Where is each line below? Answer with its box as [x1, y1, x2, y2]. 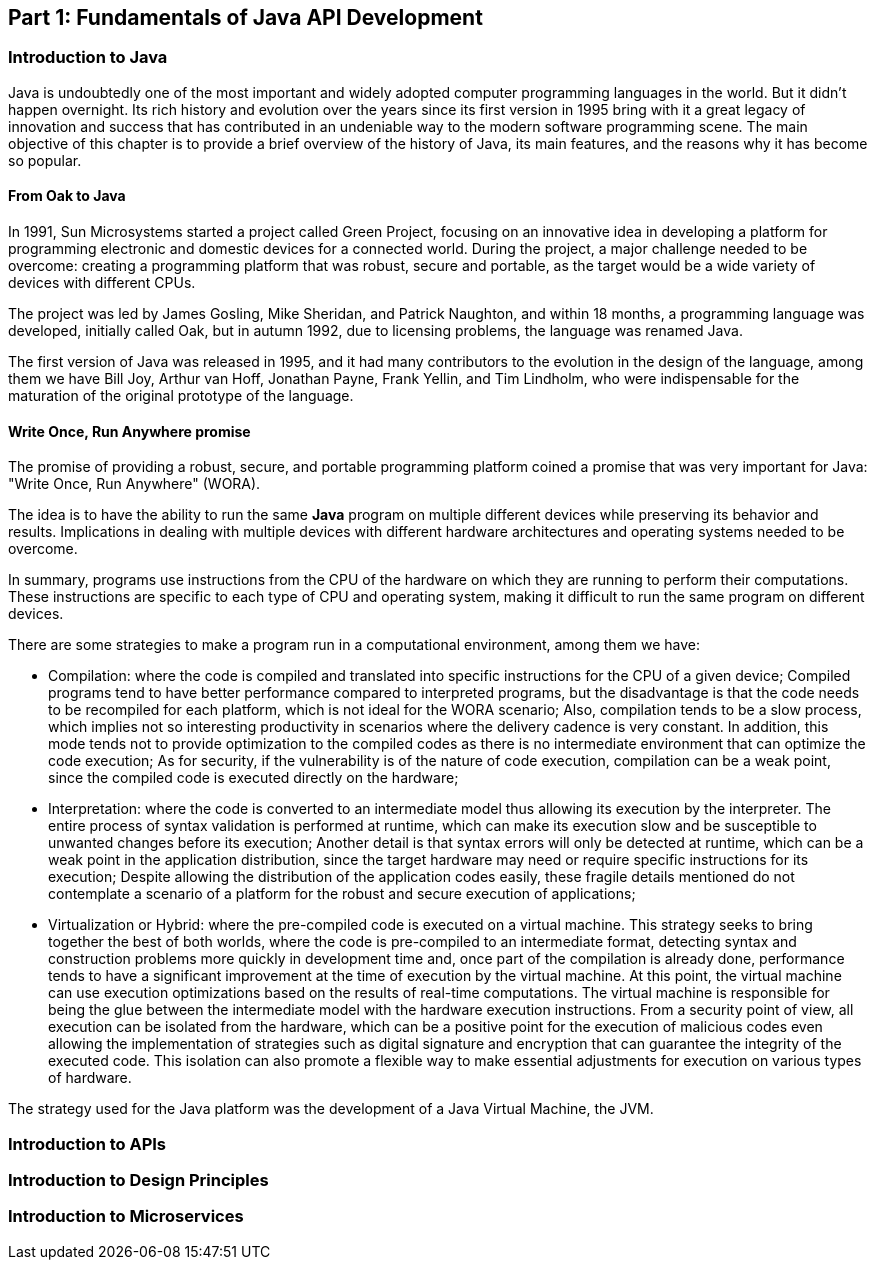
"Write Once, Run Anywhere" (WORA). [8, 475, 261, 493]
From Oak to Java [8, 187, 126, 205]
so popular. [8, 151, 82, 169]
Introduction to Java [8, 47, 168, 68]
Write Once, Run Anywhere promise [8, 422, 251, 440]
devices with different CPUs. [8, 274, 196, 292]
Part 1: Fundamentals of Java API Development [8, 5, 483, 30]
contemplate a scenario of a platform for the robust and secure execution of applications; [48, 885, 636, 903]
